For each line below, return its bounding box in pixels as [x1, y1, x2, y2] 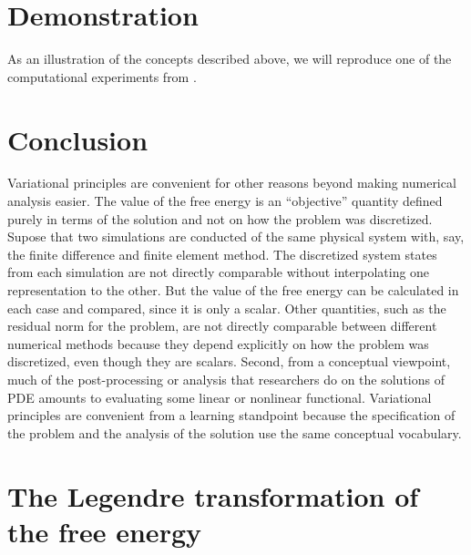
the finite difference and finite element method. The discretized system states [7, 244, 437, 263]
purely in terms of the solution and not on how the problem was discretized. [7, 209, 433, 228]
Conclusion [7, 120, 148, 158]
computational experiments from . [7, 67, 197, 86]
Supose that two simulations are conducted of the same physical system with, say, [7, 227, 465, 246]
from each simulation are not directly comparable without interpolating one [7, 262, 430, 282]
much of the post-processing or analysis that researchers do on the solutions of [7, 369, 445, 388]
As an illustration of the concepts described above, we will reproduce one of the [7, 49, 452, 68]
